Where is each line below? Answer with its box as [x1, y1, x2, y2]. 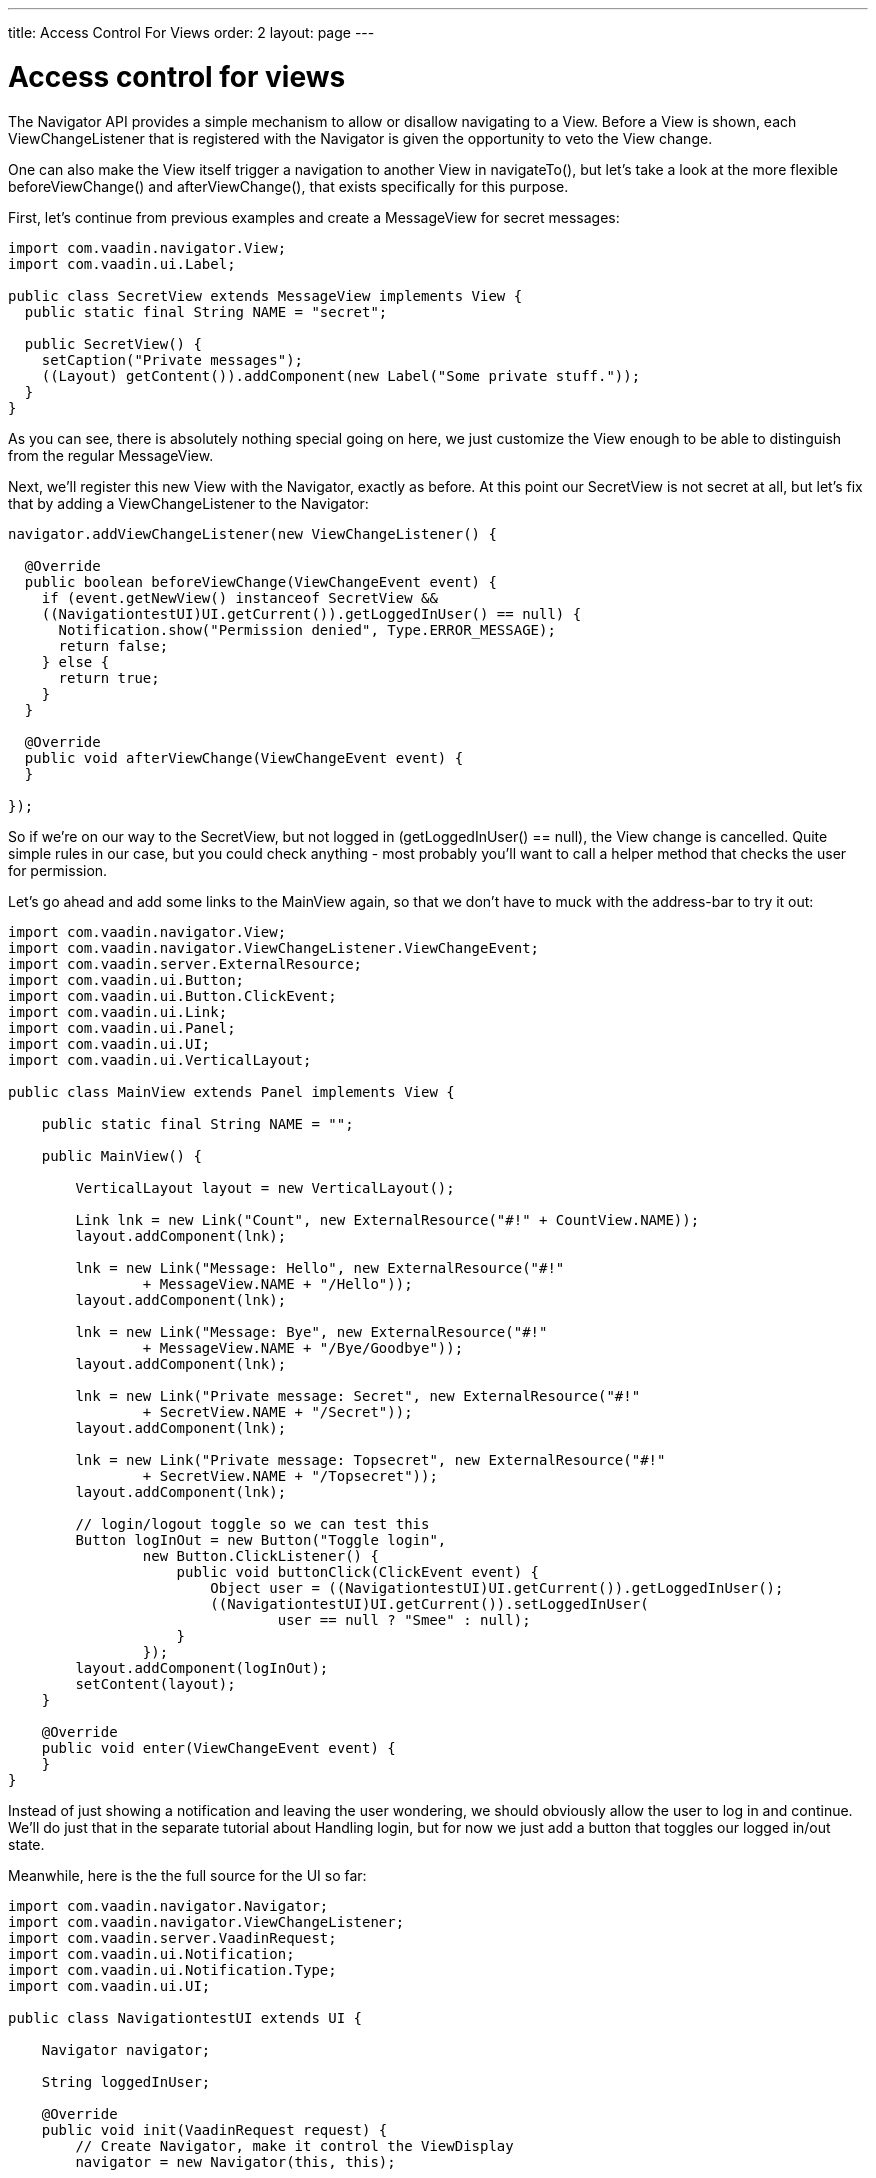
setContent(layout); [75, 1675, 236, 1692]
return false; [58, 637, 169, 654]
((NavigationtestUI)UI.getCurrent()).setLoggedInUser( [210, 1595, 649, 1612]
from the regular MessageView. [8, 446, 214, 464]
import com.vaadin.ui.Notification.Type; [8, 1961, 337, 1978]
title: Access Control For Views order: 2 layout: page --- [8, 24, 375, 41]
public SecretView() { [24, 335, 202, 352]
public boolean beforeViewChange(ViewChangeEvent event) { [24, 573, 497, 590]
